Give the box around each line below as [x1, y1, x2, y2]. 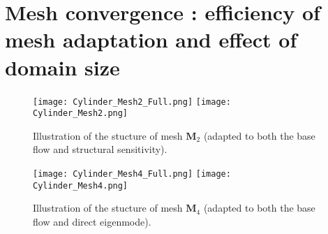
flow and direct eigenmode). [33, 214, 151, 228]
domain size [5, 52, 120, 81]
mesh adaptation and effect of [5, 25, 297, 54]
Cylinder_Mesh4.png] [33, 180, 128, 191]
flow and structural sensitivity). [33, 142, 167, 156]
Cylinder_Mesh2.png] [33, 108, 128, 119]
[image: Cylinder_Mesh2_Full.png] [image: [33, 96, 231, 107]
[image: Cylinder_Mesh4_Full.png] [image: [33, 169, 231, 179]
